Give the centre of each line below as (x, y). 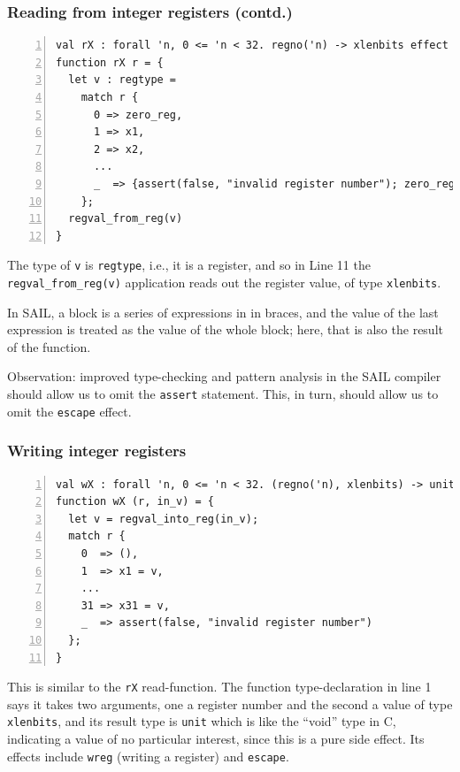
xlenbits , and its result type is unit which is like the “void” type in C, (202, 721)
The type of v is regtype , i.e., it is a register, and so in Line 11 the (189, 265)
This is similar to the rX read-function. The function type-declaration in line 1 (219, 687)
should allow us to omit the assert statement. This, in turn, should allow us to (223, 394)
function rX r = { (110, 62)
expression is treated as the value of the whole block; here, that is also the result (225, 329)
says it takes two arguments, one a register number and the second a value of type (230, 703)
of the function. (49, 346)
